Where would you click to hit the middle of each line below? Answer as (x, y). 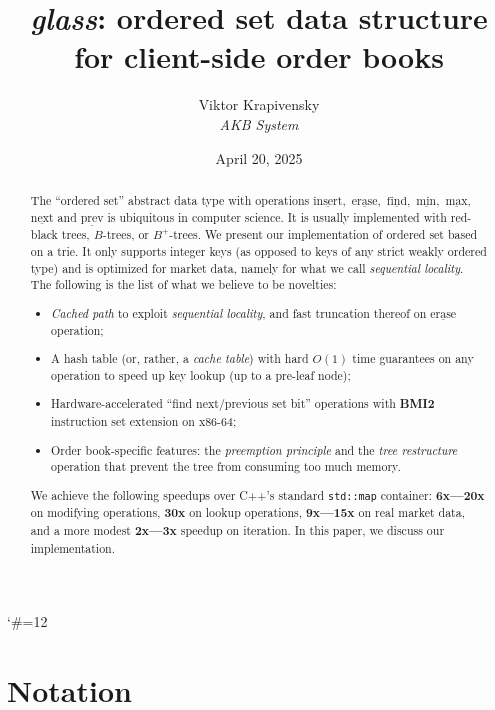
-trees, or (126, 234)
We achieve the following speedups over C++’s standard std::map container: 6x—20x (257, 495)
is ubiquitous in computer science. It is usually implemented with (277, 216)
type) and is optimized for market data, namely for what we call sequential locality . (247, 267)
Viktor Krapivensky (259, 104)
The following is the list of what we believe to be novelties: (183, 284)
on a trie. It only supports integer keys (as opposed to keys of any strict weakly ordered (258, 251)
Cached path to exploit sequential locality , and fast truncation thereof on (239, 312)
